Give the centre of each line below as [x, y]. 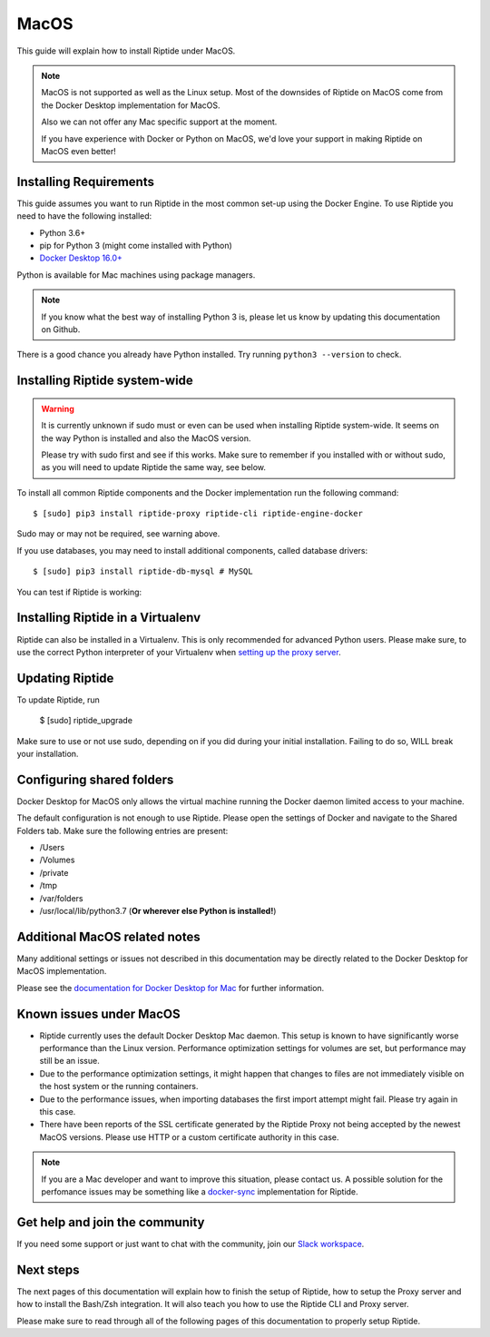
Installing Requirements [85, 182]
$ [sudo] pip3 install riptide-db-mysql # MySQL [143, 571]
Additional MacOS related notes [108, 936]
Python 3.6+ [63, 232]
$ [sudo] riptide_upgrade [86, 721]
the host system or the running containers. [119, 1086]
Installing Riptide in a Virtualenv [109, 618]
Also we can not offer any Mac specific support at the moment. [159, 122]
